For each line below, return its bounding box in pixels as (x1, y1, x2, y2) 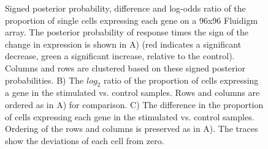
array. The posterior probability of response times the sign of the (5, 26, 248, 38)
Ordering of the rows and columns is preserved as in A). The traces (5, 122, 258, 135)
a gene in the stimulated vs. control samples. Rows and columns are (5, 86, 260, 99)
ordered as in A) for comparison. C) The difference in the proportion (5, 98, 264, 111)
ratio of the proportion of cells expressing (103, 73, 259, 86)
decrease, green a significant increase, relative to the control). (5, 49, 235, 62)
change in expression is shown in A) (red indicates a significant (5, 37, 242, 50)
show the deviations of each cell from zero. (5, 134, 164, 147)
